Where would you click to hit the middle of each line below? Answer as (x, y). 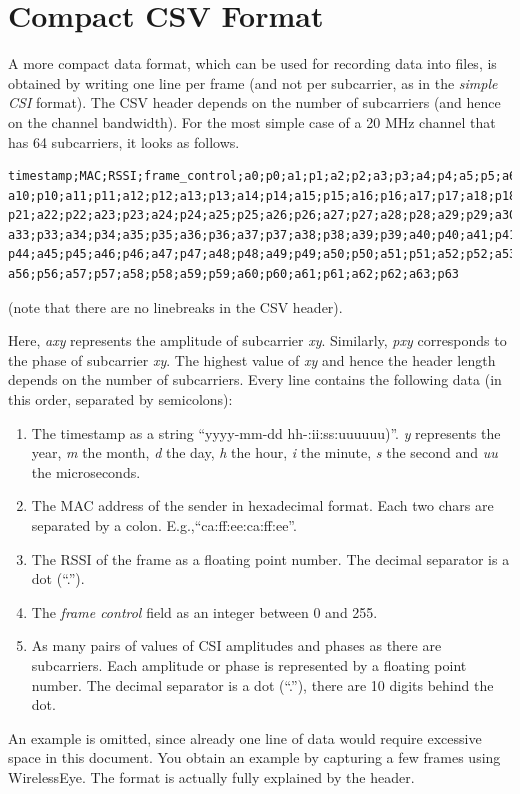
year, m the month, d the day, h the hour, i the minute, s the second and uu (264, 452)
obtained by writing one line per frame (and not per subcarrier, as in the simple (253, 82)
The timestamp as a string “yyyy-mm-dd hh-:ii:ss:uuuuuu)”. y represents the (266, 432)
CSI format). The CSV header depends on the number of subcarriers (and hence (254, 102)
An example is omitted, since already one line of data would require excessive (245, 737)
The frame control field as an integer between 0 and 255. (204, 611)
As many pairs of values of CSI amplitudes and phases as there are (236, 645)
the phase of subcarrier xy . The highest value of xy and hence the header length (252, 359)
